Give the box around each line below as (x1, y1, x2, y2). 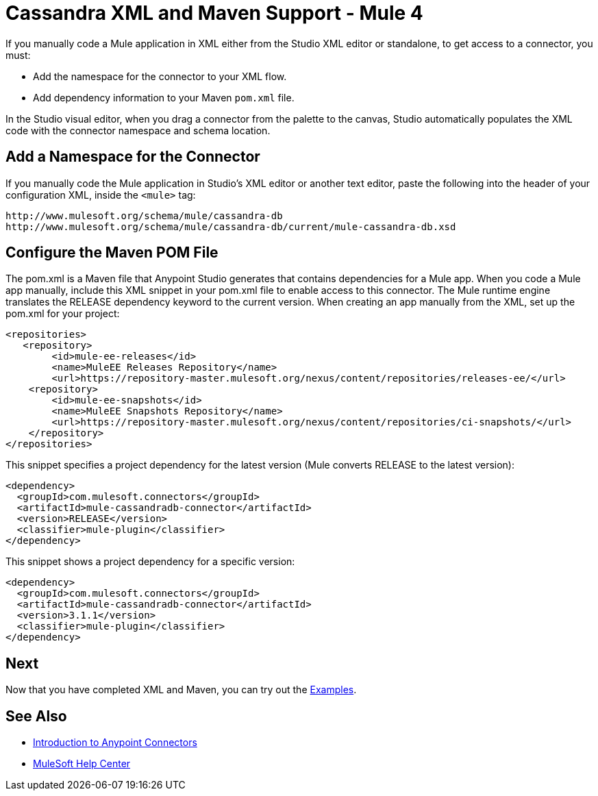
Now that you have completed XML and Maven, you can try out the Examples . (5, 684, 357, 696)
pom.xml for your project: (5, 308, 120, 320)
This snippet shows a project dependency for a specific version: (5, 556, 295, 568)
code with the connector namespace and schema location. (5, 124, 271, 136)
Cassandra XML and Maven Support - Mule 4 (5, 1, 423, 25)
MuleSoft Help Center (33, 758, 131, 770)
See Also (5, 707, 67, 725)
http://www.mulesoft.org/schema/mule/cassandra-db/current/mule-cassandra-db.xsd (5, 221, 456, 232)
